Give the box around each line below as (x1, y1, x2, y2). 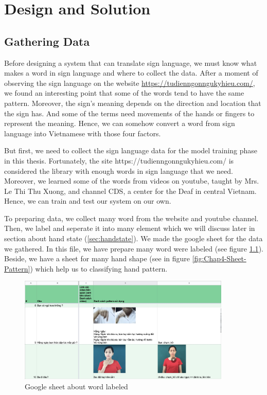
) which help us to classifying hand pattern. (30, 263, 168, 274)
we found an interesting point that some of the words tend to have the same (4, 87, 244, 98)
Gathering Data (4, 33, 90, 49)
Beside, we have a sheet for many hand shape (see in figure (4, 253, 190, 264)
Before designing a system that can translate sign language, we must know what (4, 57, 257, 68)
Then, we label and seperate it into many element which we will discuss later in (4, 223, 255, 234)
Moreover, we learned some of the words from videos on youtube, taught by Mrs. (4, 175, 259, 186)
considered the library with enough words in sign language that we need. (4, 165, 233, 176)
